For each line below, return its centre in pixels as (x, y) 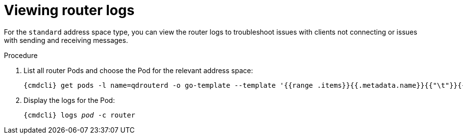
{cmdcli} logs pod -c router (79, 115)
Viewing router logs (69, 10)
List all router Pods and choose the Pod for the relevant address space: (138, 70)
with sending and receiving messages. (66, 40)
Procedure (21, 55)
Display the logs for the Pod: (69, 100)
